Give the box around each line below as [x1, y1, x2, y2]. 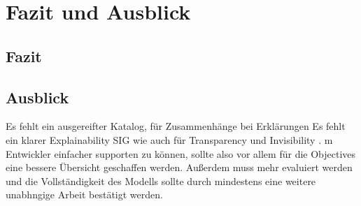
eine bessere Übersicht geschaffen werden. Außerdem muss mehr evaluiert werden [6, 160, 353, 175]
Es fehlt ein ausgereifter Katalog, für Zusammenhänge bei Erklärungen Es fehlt [6, 119, 346, 133]
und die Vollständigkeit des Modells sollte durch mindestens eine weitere [6, 173, 316, 188]
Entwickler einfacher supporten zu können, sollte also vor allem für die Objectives [6, 146, 356, 161]
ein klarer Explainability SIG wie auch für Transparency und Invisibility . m [6, 132, 333, 147]
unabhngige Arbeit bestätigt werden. [6, 187, 163, 202]
